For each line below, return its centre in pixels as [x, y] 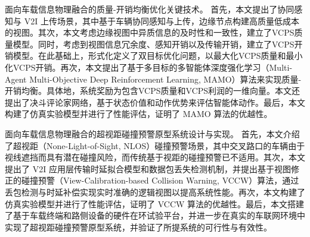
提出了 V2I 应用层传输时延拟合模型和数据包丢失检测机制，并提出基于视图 [148, 168]
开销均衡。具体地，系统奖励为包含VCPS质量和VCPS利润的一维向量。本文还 [153, 91]
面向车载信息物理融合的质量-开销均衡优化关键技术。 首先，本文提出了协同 [150, 9]
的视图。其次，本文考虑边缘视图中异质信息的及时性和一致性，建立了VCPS [150, 32]
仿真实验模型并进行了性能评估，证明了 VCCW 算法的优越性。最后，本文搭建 [155, 203]
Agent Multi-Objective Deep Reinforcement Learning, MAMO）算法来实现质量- [153, 79]
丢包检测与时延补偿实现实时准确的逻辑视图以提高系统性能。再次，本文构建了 [155, 192]
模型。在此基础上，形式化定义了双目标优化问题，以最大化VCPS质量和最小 [158, 56]
